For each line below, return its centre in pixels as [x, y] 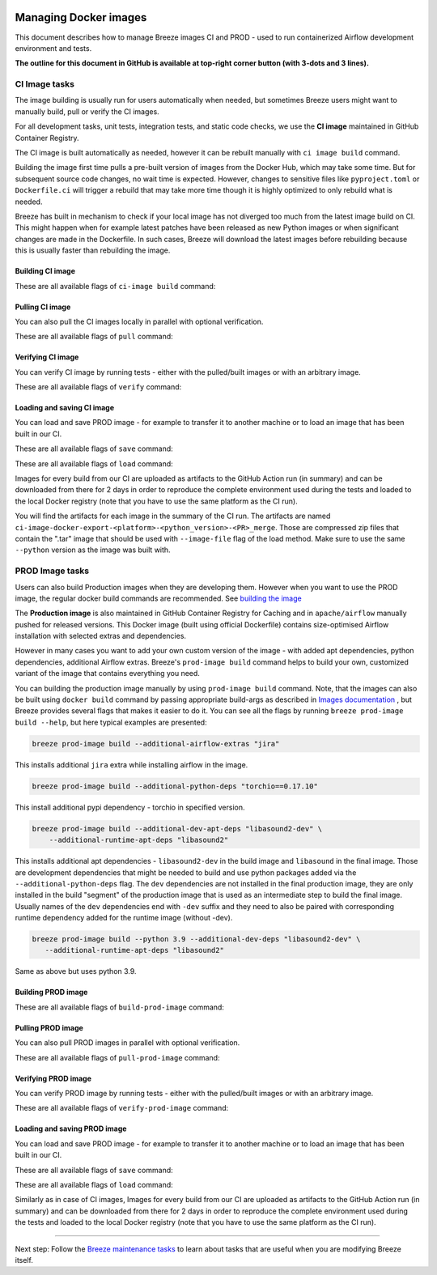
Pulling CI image [43, 307]
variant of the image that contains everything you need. [107, 674]
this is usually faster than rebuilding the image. [93, 250]
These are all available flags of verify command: [98, 387]
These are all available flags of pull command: [94, 337]
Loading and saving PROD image [71, 1128]
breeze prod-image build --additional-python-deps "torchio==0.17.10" [175, 786]
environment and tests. [53, 48]
